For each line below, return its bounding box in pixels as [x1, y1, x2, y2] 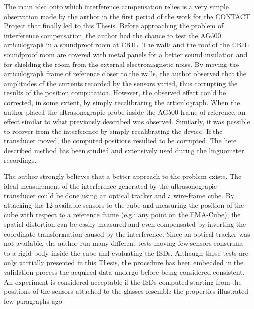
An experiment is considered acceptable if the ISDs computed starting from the [4, 276, 242, 287]
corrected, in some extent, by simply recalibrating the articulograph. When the [4, 97, 240, 107]
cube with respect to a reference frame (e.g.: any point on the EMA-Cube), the [4, 209, 241, 220]
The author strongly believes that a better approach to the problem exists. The [4, 171, 242, 181]
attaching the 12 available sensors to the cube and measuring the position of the [4, 199, 244, 210]
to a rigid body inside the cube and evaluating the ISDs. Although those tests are [4, 247, 249, 258]
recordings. [4, 154, 37, 165]
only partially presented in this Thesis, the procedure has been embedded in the [4, 257, 244, 267]
